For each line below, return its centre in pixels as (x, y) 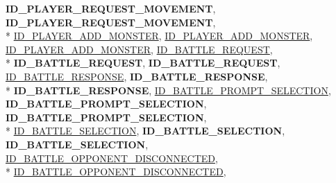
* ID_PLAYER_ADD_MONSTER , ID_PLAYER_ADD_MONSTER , (159, 36)
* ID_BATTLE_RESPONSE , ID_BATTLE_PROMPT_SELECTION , (168, 90)
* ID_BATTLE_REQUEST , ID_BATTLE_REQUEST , (143, 63)
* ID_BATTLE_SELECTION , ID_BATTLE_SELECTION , (145, 131)
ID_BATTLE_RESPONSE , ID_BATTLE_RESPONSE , (137, 76)
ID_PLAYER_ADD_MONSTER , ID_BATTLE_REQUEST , (139, 49)
